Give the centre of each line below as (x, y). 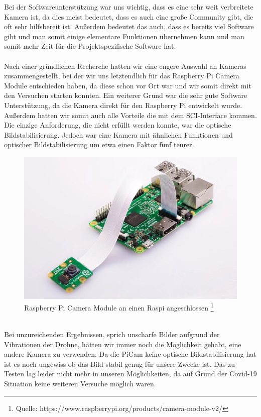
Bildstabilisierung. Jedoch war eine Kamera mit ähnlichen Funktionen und (118, 134)
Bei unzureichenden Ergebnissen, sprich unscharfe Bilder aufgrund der (112, 334)
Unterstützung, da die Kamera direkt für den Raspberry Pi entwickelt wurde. (123, 105)
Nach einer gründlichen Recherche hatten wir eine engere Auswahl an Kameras (125, 66)
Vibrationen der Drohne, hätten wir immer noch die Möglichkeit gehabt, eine (123, 344)
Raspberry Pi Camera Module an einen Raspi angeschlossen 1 (119, 307)
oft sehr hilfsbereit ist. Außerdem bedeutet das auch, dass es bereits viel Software (129, 26)
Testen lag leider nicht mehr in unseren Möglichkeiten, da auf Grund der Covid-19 (130, 374)
